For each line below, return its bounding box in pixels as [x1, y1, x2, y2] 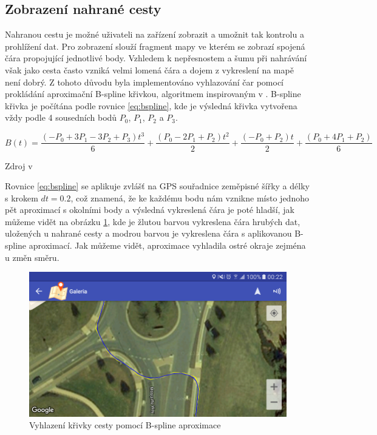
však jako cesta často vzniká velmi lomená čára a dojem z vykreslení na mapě [5, 63, 294, 76]
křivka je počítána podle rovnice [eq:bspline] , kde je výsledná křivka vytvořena [5, 99, 297, 112]
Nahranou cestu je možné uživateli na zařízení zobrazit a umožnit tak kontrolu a [5, 28, 304, 41]
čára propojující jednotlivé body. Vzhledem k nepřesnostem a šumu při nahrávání [5, 52, 307, 64]
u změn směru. [5, 251, 59, 263]
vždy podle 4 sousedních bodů [5, 111, 117, 124]
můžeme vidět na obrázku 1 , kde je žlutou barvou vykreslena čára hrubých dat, [5, 215, 301, 228]
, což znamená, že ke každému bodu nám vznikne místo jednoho [70, 191, 309, 204]
